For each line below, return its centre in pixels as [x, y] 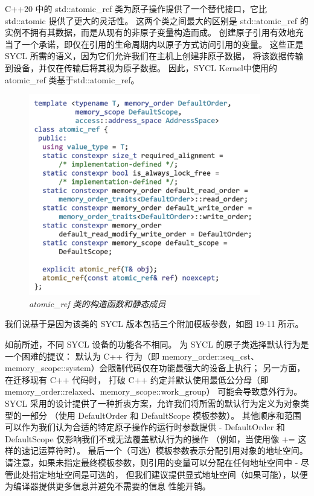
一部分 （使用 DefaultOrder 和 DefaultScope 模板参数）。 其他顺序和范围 [161, 415]
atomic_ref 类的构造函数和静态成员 [98, 303]
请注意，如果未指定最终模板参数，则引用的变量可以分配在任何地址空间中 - [152, 463]
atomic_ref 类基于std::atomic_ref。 [72, 79]
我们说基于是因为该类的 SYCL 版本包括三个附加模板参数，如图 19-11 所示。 [154, 324]
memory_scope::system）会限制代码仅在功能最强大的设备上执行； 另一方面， [155, 368]
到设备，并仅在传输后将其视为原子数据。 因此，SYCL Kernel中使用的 [141, 67]
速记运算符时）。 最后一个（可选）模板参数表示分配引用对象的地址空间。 [165, 450]
